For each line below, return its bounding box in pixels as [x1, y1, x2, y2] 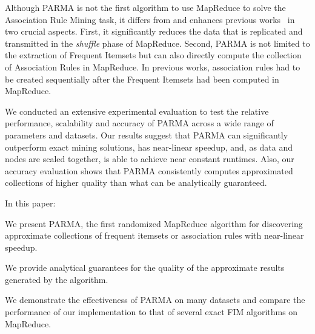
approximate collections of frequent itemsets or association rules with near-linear [5, 229, 304, 242]
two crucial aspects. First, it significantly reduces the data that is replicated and [5, 25, 303, 38]
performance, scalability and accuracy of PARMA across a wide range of [5, 117, 274, 129]
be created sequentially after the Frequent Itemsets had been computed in [5, 72, 279, 85]
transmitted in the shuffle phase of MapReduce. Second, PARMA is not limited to [5, 36, 310, 49]
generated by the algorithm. [5, 273, 108, 285]
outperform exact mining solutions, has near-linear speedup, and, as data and [5, 140, 293, 153]
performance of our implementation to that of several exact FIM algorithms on [5, 305, 298, 318]
